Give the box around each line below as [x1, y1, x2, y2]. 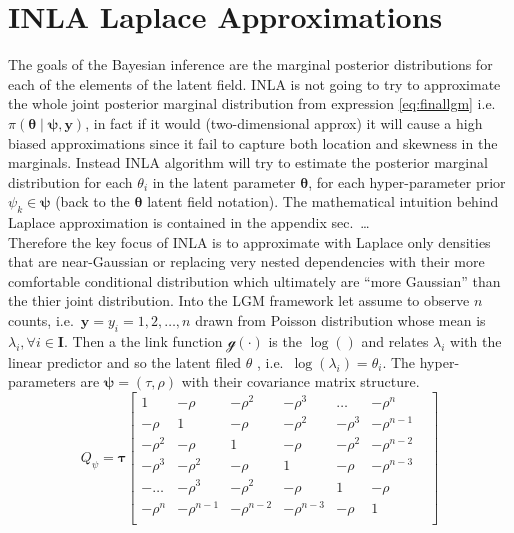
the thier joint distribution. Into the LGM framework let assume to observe [8, 290, 470, 311]
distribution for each [8, 171, 133, 192]
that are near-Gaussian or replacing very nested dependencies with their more [8, 251, 485, 272]
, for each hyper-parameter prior [308, 171, 506, 192]
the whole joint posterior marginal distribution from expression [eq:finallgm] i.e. [8, 93, 496, 114]
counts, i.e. [8, 310, 74, 331]
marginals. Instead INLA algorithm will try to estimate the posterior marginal [8, 152, 488, 173]
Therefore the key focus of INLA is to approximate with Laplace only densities [8, 231, 491, 252]
